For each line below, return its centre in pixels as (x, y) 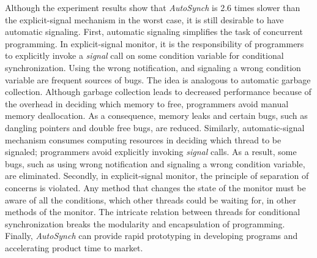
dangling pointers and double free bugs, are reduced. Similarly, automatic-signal (155, 127)
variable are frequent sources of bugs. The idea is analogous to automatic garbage (158, 79)
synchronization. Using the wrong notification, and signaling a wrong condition (153, 67)
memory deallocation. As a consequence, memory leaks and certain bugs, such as (156, 116)
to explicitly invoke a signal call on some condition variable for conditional (144, 55)
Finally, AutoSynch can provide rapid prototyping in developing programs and (151, 236)
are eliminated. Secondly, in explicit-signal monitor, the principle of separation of (157, 176)
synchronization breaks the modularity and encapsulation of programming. (145, 223)
